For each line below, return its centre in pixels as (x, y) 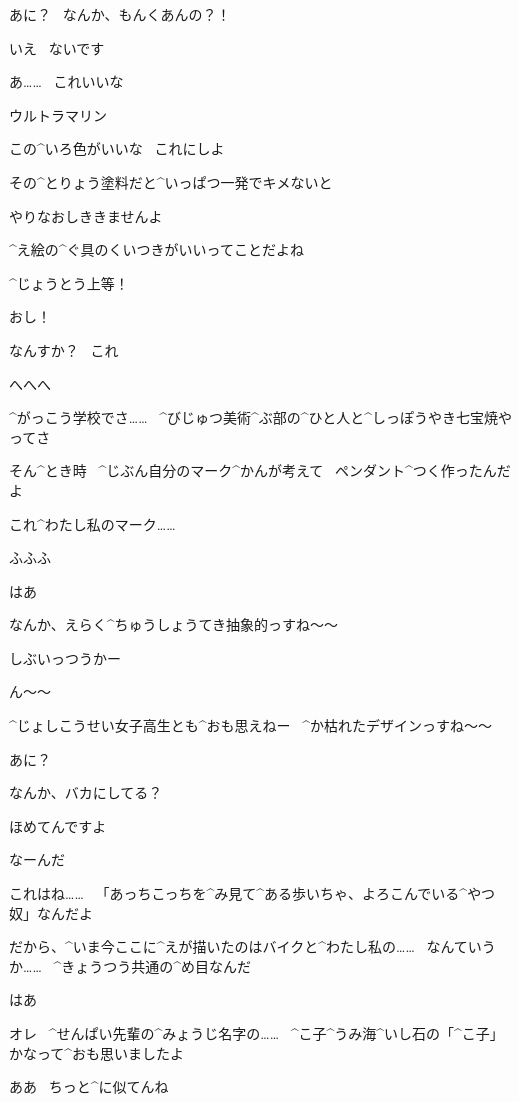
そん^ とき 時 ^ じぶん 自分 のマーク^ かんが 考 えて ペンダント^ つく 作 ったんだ (260, 470)
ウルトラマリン (58, 114)
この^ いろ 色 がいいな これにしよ (117, 148)
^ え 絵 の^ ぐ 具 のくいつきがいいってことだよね (156, 249)
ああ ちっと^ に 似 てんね (89, 1086)
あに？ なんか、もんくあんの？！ (120, 14)
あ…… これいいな (66, 81)
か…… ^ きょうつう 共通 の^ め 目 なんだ (130, 965)
